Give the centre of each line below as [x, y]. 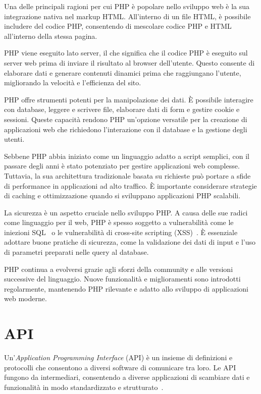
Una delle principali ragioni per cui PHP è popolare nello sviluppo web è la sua [127, 6]
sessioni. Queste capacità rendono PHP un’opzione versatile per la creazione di [126, 119]
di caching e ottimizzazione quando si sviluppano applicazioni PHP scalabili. [122, 195]
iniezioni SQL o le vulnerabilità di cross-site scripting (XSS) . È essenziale [121, 232]
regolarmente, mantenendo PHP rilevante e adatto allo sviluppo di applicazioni [126, 288]
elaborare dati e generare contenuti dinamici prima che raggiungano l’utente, [123, 72]
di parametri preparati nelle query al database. [76, 252]
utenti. [14, 139]
